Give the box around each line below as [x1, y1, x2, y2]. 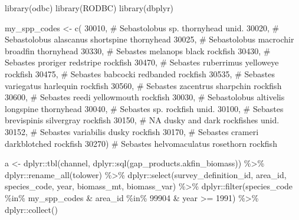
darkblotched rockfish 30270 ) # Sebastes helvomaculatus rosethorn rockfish [5, 137, 277, 149]
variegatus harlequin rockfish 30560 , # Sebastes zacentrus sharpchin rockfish [5, 79, 282, 91]
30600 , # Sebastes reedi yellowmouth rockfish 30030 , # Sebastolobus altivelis [5, 91, 285, 103]
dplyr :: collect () [5, 203, 58, 215]
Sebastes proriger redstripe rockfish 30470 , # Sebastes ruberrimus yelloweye [5, 56, 279, 68]
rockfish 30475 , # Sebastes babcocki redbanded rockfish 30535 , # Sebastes [5, 67, 275, 80]
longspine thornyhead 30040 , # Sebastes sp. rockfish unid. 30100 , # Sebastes [5, 102, 284, 114]
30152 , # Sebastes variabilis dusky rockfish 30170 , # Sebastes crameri [5, 125, 259, 137]
